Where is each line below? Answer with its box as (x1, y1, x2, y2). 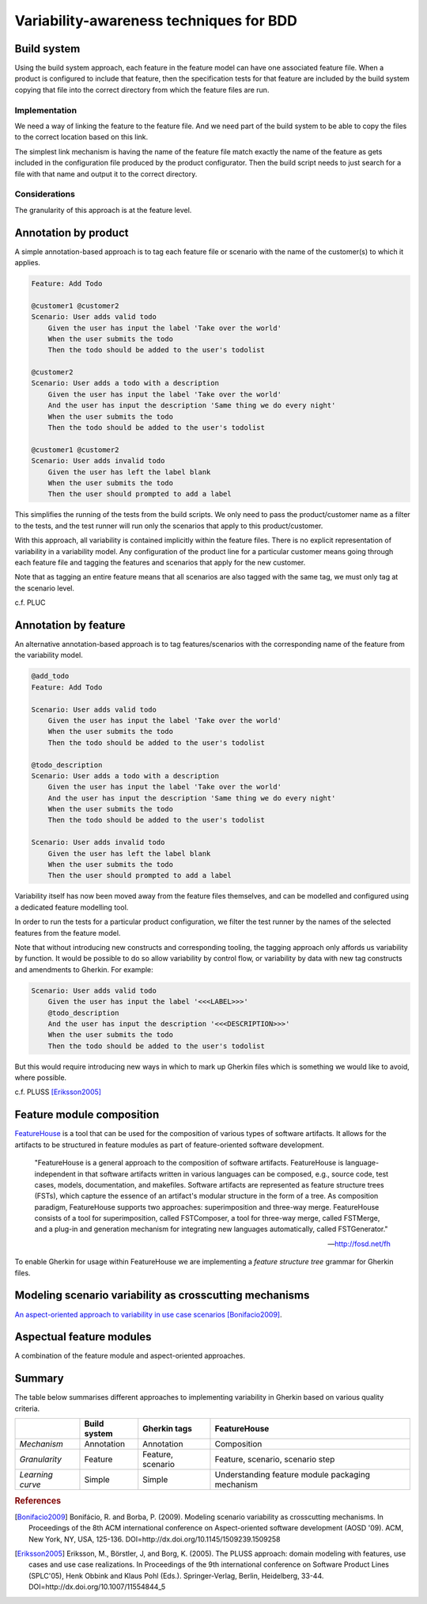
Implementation (14, 105, 77, 116)
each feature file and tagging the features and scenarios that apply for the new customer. (14, 557, 306, 567)
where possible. (14, 1073, 67, 1082)
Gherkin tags (142, 1423, 193, 1435)
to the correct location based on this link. (14, 132, 149, 142)
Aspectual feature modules (14, 1330, 152, 1344)
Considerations (14, 188, 75, 200)
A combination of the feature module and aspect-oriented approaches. (14, 1351, 245, 1361)
